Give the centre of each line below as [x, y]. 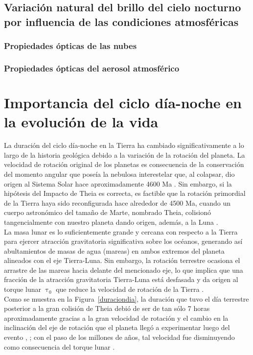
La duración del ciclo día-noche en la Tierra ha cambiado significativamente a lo [124, 145]
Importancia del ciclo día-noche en [123, 103]
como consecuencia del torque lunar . [59, 346]
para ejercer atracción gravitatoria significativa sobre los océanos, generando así [123, 241]
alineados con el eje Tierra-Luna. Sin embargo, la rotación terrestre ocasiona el [122, 260]
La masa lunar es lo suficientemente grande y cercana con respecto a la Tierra [121, 231]
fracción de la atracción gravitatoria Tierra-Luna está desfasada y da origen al [121, 279]
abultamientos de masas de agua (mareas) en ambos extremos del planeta [114, 250]
